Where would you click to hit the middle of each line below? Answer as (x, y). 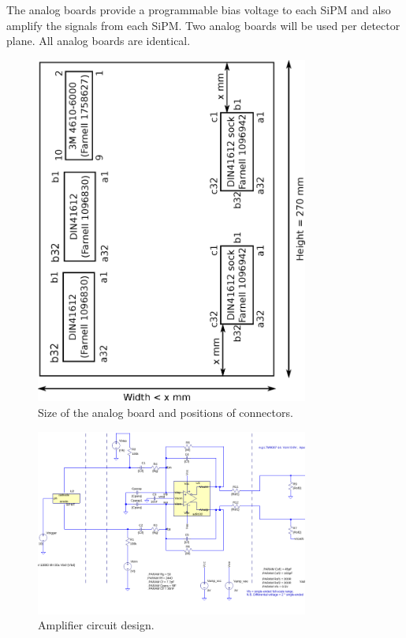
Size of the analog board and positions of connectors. (166, 412)
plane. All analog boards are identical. (99, 41)
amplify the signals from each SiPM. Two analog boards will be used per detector (203, 25)
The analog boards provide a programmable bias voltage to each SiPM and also (199, 9)
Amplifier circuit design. (96, 625)
